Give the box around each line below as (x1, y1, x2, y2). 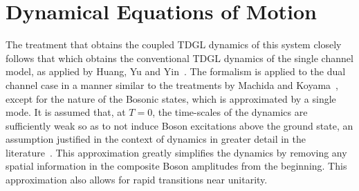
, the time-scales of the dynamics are (152, 105, 308, 119)
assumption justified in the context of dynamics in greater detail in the (6, 132, 306, 146)
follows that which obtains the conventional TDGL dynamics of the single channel (6, 50, 353, 65)
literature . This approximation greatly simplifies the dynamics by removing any (6, 145, 347, 159)
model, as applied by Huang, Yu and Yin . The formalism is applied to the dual (6, 64, 346, 79)
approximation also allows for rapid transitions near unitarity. (6, 172, 268, 187)
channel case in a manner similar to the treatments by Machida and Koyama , (6, 77, 338, 92)
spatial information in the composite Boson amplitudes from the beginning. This (6, 159, 347, 173)
